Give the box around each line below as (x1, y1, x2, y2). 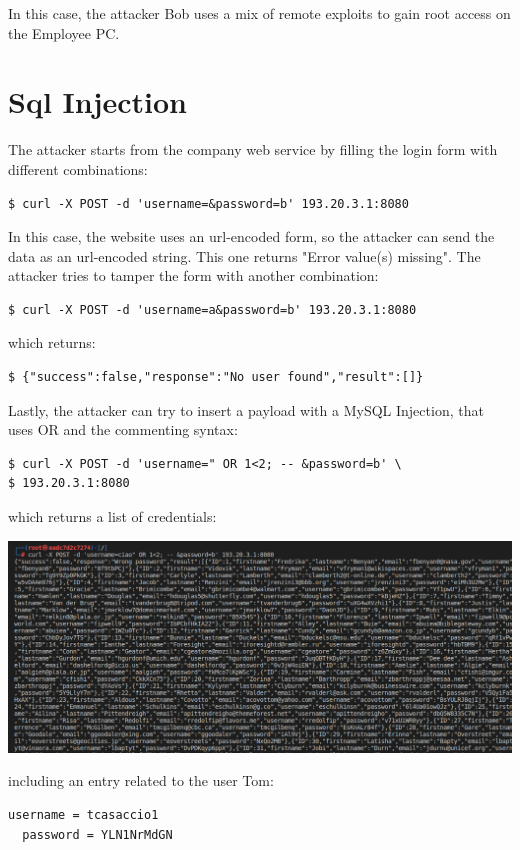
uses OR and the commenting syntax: (8, 419, 238, 440)
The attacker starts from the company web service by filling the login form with (8, 139, 498, 160)
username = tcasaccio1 (8, 807, 159, 822)
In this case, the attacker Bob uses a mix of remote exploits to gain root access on (8, 3, 511, 23)
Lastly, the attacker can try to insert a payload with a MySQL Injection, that (8, 399, 484, 420)
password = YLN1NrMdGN (22, 827, 173, 842)
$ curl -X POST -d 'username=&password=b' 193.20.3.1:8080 (8, 196, 409, 211)
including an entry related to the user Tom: (8, 770, 274, 791)
